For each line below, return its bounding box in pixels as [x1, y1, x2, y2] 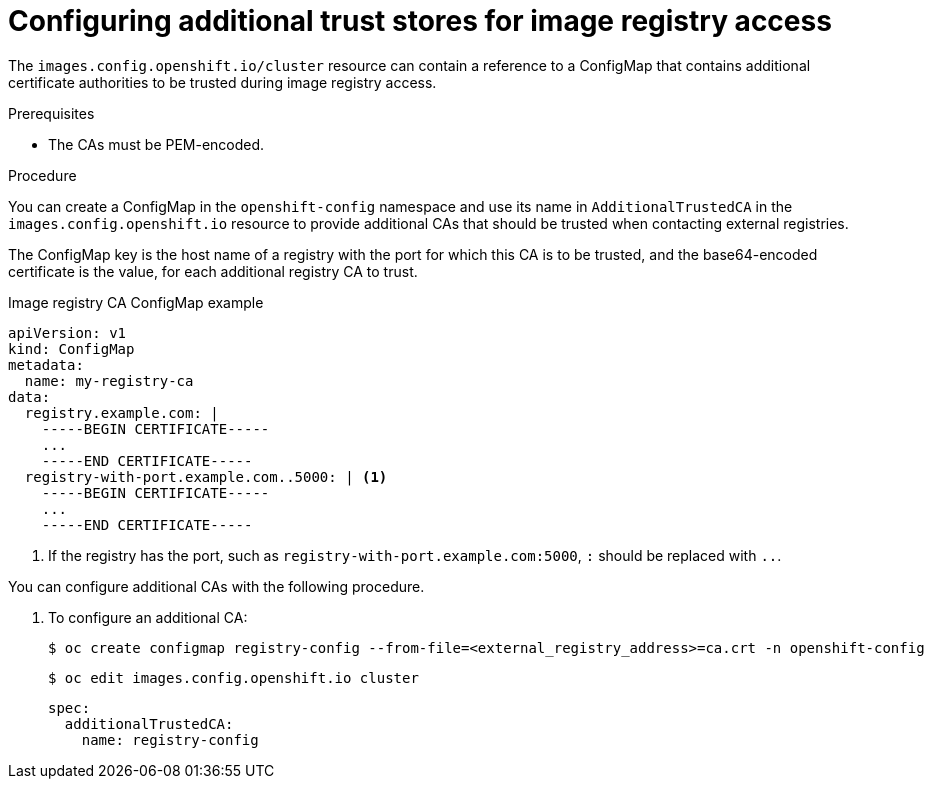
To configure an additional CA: [48, 608, 248, 626]
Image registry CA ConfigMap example [8, 293, 264, 311]
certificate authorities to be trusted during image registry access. [8, 73, 437, 91]
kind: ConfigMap [8, 340, 135, 357]
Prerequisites [8, 104, 95, 122]
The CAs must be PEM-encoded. [48, 135, 265, 153]
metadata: [8, 356, 84, 373]
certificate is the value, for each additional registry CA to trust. [8, 262, 418, 280]
